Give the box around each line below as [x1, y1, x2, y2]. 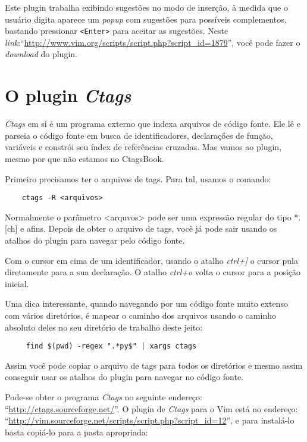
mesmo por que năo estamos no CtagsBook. [5, 152, 164, 164]
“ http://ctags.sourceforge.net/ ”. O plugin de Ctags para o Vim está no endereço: [5, 402, 298, 415]
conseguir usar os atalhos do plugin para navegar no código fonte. [5, 371, 244, 383]
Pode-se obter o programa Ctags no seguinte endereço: [5, 390, 202, 403]
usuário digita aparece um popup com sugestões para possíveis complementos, [5, 13, 287, 25]
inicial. [5, 277, 29, 290]
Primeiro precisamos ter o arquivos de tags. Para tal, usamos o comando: [5, 172, 271, 185]
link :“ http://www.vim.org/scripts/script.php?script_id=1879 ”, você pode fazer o [5, 36, 300, 48]
